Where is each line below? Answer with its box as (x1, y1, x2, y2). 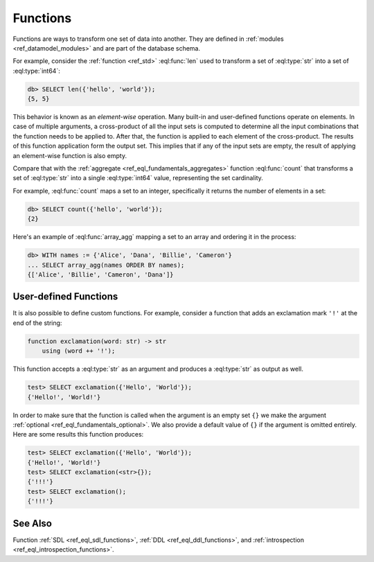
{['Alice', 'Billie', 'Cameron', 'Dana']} (27, 270, 174, 279)
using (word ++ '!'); (42, 347, 116, 355)
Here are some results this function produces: (12, 430, 144, 439)
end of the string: (12, 319, 62, 327)
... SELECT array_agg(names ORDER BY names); (27, 261, 185, 269)
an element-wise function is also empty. (12, 151, 127, 159)
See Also (12, 517, 52, 529)
